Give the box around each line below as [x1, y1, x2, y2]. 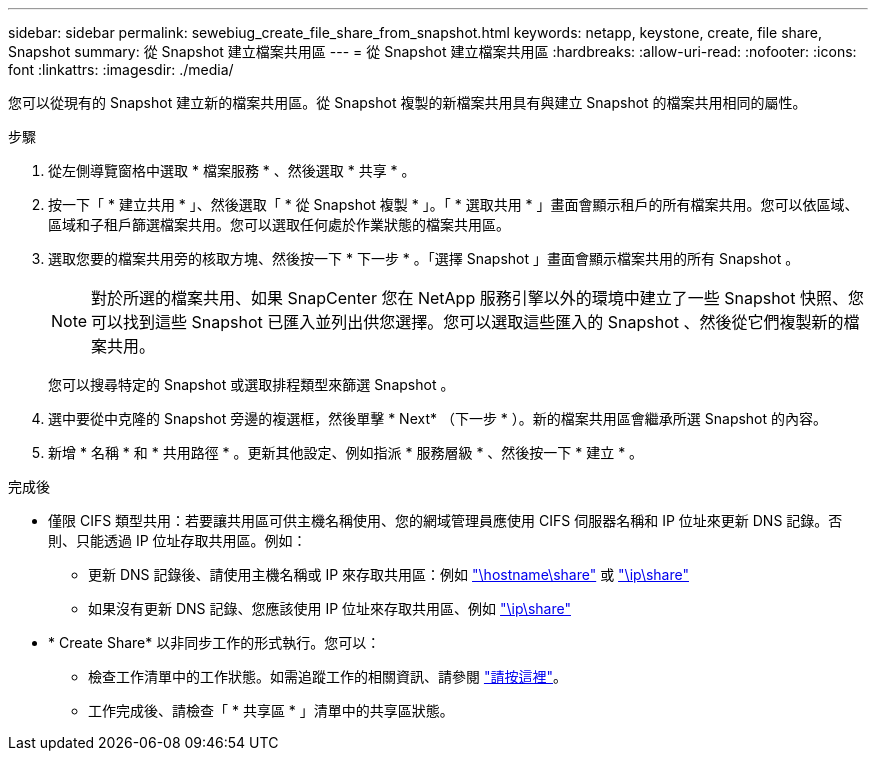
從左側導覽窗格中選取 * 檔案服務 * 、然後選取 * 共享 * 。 [48, 162, 416, 179]
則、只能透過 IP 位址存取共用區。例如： [48, 532, 307, 549]
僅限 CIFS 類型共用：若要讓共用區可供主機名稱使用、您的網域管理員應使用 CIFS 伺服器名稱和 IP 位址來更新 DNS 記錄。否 [48, 512, 843, 529]
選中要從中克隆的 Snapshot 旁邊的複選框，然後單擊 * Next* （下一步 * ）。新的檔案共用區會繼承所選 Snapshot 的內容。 [48, 410, 828, 427]
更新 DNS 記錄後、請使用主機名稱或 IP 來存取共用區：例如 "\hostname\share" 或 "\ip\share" [88, 566, 689, 583]
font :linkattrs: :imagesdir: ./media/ [8, 61, 234, 78]
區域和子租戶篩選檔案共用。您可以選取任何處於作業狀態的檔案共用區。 [48, 216, 510, 233]
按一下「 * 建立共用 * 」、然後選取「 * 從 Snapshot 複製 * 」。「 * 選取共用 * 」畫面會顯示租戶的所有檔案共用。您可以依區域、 [48, 196, 859, 213]
